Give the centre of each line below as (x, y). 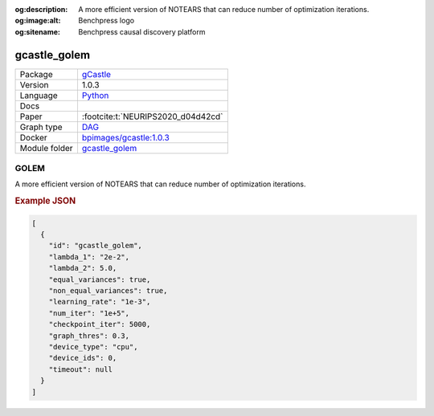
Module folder (46, 148)
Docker (33, 137)
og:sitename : (37, 31)
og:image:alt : (38, 21)
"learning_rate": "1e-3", (100, 302)
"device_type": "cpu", (93, 347)
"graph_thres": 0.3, (89, 336)
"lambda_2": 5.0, (83, 268)
